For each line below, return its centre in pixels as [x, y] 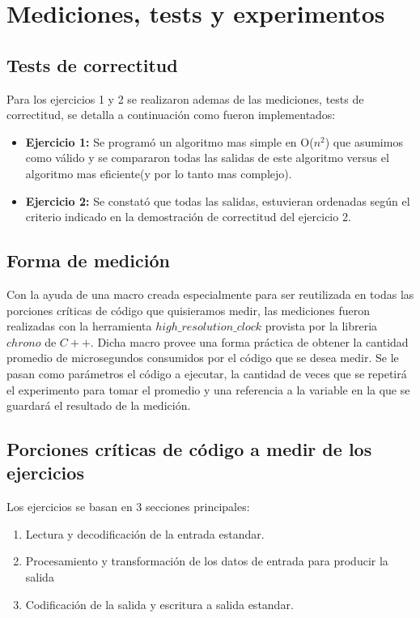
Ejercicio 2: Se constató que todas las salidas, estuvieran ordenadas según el [218, 200]
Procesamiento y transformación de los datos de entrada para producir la [207, 561]
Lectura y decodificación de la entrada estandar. [145, 533]
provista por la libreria [321, 326]
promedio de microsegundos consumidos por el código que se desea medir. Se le [203, 358]
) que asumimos [364, 141]
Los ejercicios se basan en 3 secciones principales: [128, 507]
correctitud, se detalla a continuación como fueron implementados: [171, 115]
